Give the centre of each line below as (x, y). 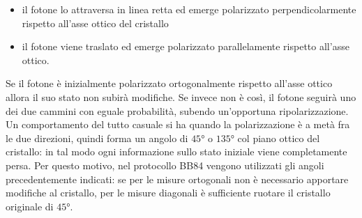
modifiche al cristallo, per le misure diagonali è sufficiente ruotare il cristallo (168, 193)
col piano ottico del (279, 138)
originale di (30, 206)
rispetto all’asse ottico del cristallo (95, 23)
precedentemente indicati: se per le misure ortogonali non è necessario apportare (177, 179)
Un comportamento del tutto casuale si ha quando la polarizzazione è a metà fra (178, 124)
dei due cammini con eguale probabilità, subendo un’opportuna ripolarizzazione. (177, 110)
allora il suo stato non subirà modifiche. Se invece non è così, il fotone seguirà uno (181, 96)
